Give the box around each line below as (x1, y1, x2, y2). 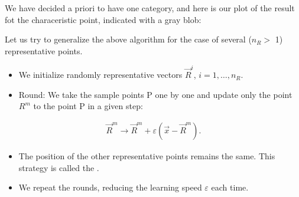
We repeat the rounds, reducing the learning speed (18, 181, 202, 193)
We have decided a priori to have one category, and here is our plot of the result (5, 2, 295, 14)
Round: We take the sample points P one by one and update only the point (18, 88, 292, 100)
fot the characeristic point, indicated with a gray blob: (5, 13, 201, 25)
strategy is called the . (18, 161, 99, 173)
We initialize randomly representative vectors (18, 68, 183, 81)
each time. (211, 181, 249, 193)
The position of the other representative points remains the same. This (18, 149, 275, 162)
